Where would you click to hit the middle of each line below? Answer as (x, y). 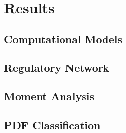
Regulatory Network (57, 67)
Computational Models (63, 38)
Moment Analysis (49, 96)
